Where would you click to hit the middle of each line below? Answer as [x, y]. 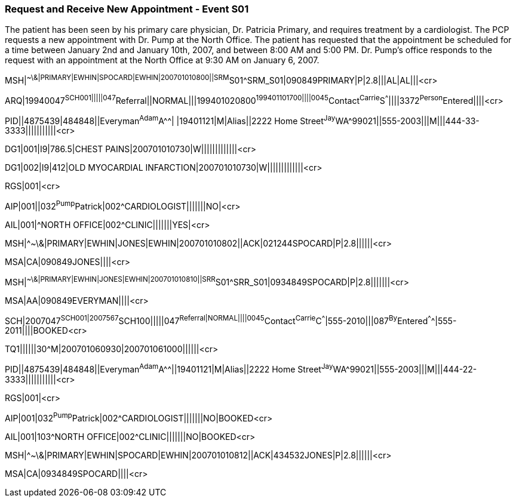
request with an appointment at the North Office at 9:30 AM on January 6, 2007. [162, 60]
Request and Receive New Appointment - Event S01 [127, 9]
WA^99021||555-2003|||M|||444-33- [407, 121]
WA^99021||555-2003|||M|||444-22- [405, 369]
